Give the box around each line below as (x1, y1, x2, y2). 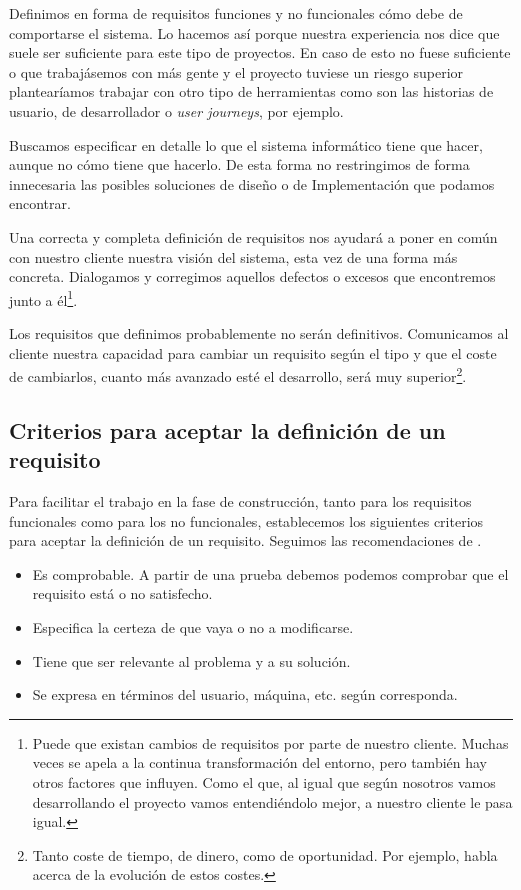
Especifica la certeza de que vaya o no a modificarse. (32, 616, 354, 637)
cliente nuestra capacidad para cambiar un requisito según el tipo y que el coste (9, 342, 497, 363)
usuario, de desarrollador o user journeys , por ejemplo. (9, 100, 344, 121)
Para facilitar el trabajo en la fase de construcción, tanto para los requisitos (9, 491, 472, 511)
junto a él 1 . (9, 286, 78, 310)
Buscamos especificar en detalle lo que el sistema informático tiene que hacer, (9, 134, 483, 155)
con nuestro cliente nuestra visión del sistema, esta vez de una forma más (9, 246, 458, 267)
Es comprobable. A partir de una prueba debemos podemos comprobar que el (32, 563, 509, 584)
